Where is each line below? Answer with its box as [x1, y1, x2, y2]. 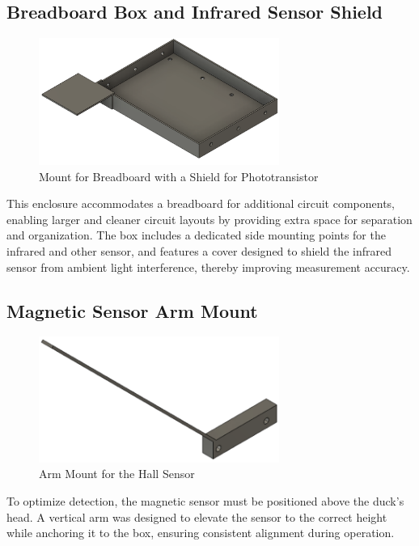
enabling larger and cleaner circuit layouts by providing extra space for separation [6, 210, 413, 227]
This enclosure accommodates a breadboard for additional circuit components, [6, 195, 396, 212]
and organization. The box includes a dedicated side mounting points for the [6, 226, 386, 243]
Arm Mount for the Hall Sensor [39, 465, 195, 482]
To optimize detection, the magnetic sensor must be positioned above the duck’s [6, 493, 404, 509]
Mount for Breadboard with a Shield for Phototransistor [39, 167, 319, 184]
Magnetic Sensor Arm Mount [6, 298, 258, 323]
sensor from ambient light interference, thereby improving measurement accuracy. [6, 258, 410, 275]
